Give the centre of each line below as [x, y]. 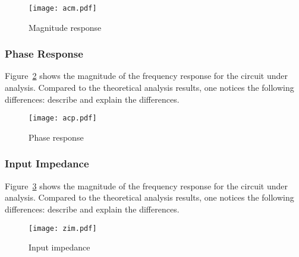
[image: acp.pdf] [63, 118]
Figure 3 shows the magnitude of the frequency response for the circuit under [146, 185]
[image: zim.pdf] [63, 228]
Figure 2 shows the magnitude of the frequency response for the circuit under [146, 76]
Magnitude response [65, 27]
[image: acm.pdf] [63, 8]
